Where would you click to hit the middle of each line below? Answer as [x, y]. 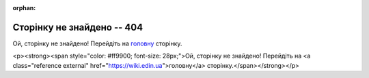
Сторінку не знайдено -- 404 [78, 27]
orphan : [24, 8]
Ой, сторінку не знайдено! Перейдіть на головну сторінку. [97, 43]
